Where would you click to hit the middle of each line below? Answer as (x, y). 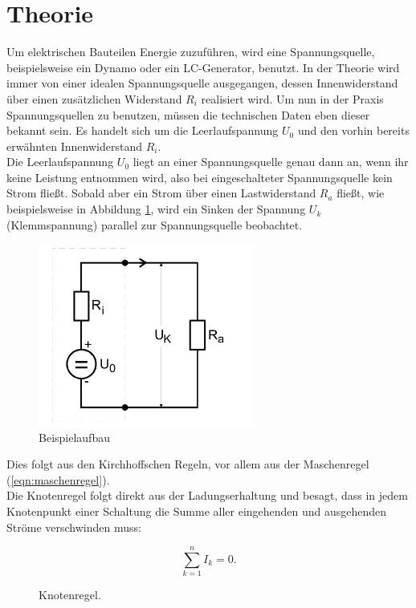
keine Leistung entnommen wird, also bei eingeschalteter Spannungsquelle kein (200, 177)
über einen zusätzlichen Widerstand (94, 98)
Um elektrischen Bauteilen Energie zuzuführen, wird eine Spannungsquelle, (191, 52)
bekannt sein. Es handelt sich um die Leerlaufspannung (143, 130)
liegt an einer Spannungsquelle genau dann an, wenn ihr (271, 162)
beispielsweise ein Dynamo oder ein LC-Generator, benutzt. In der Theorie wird (203, 67)
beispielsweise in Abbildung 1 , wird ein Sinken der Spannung (156, 209)
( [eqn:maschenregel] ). (58, 479)
